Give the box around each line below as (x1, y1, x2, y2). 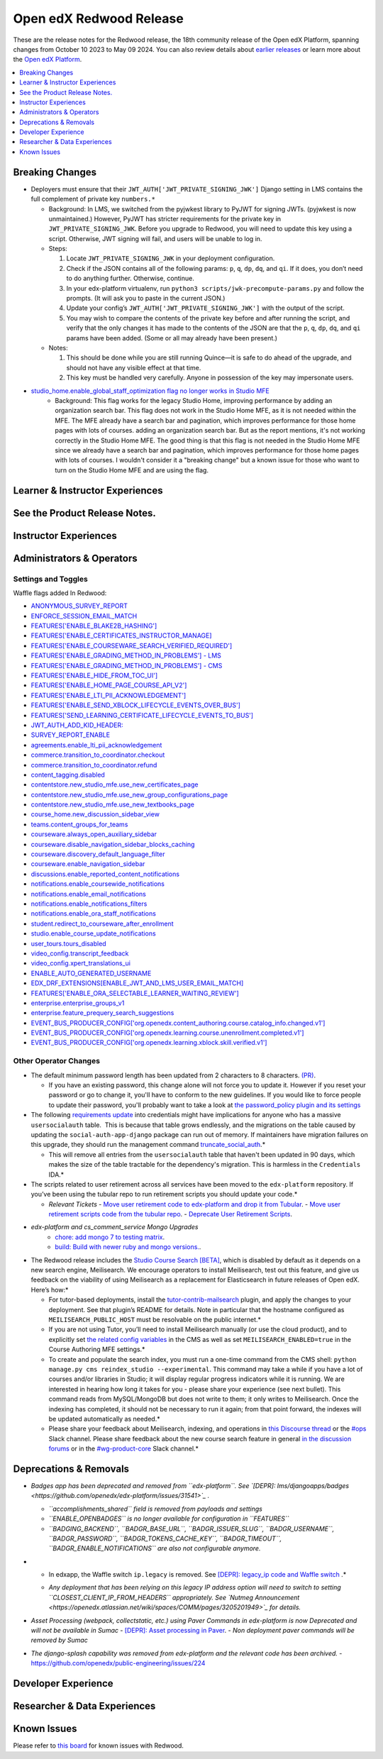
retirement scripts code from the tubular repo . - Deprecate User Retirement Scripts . (48, 1210, 292, 1219)
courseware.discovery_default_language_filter (30, 850, 165, 858)
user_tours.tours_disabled (30, 939, 106, 948)
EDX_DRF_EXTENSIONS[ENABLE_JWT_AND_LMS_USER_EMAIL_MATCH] (30, 979, 244, 987)
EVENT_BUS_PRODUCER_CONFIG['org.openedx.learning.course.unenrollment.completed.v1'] (30, 1028, 304, 1037)
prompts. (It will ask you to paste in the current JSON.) (66, 294, 226, 303)
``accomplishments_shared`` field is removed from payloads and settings (48, 1504, 262, 1513)
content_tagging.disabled (30, 770, 106, 779)
